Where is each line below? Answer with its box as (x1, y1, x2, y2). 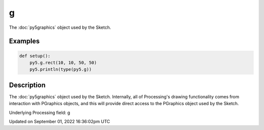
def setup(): (19, 53, 51, 59)
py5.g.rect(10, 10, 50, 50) (29, 60, 97, 65)
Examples (9, 37, 40, 45)
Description (9, 81, 46, 89)
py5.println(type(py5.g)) (29, 66, 92, 72)
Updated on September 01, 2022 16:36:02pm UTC (9, 119, 110, 124)
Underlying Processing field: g (9, 109, 70, 115)
